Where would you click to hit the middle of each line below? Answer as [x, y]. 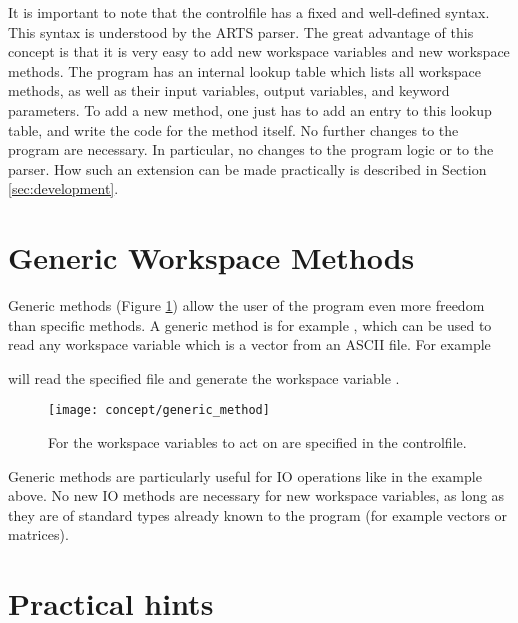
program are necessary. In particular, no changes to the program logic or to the [251, 149]
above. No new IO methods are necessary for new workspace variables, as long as [256, 495]
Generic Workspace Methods [211, 257]
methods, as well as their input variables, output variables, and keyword [229, 90]
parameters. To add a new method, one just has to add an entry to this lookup [250, 109]
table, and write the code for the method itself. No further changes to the [233, 129]
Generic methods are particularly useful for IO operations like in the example [245, 475]
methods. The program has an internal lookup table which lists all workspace [245, 70]
